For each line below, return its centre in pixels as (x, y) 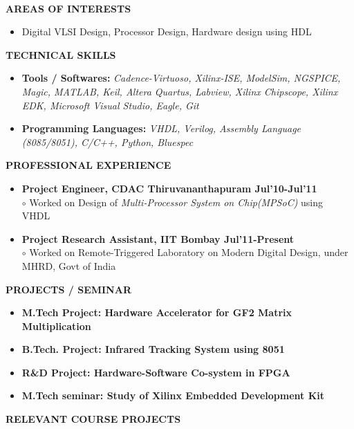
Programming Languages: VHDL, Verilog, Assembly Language (161, 128)
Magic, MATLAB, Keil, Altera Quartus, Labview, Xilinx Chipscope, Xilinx (180, 91)
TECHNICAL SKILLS (61, 54)
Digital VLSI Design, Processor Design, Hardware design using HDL (167, 31)
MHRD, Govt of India (69, 265)
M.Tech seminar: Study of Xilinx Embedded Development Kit (173, 395)
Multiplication (56, 326)
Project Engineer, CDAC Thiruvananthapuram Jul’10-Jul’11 (169, 188)
